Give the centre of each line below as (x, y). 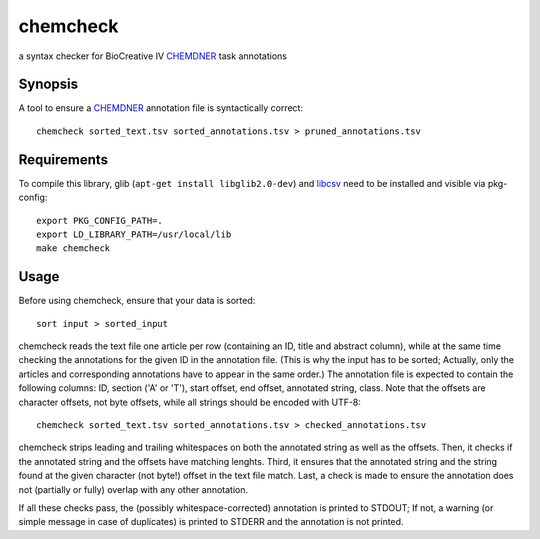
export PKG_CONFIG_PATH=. (100, 220)
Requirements (63, 159)
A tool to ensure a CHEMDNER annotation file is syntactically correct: (161, 108)
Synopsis (48, 84)
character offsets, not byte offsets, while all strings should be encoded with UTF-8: (190, 402)
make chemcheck (73, 248)
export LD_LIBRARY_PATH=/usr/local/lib (134, 234)
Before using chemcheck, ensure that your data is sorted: (137, 301)
